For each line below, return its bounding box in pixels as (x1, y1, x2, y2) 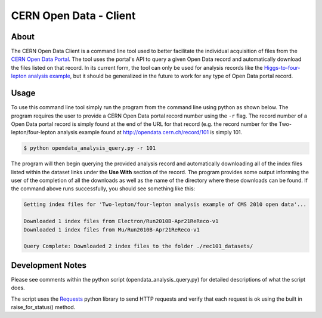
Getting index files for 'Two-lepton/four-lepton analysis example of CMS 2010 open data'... (23, 201, 307, 208)
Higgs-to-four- (264, 64, 301, 71)
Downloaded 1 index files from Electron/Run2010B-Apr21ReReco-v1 (23, 218, 219, 225)
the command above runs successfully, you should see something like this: (11, 185, 196, 192)
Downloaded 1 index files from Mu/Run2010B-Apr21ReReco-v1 (23, 226, 200, 233)
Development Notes (11, 260, 86, 270)
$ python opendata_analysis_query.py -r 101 (23, 145, 156, 152)
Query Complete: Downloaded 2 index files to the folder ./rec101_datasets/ (23, 243, 253, 250)
